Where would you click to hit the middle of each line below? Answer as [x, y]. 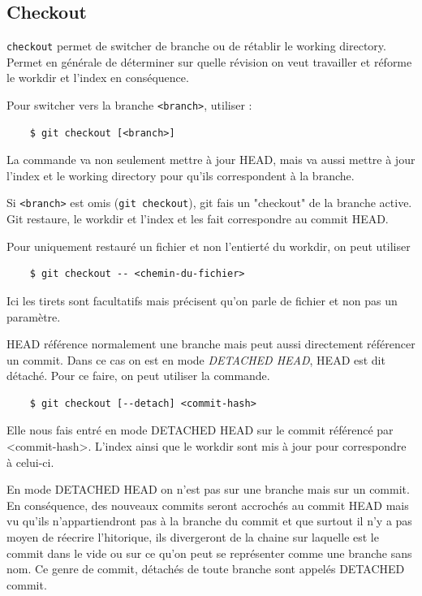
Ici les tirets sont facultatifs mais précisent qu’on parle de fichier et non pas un [202, 300]
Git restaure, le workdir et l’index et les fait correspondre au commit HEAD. [198, 219]
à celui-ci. [30, 462]
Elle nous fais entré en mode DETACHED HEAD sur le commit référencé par [200, 430]
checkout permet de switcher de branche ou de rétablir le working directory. [196, 46]
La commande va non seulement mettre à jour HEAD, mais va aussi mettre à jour [211, 160]
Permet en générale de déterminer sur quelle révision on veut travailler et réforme [209, 61]
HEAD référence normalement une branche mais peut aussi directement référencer [211, 344]
